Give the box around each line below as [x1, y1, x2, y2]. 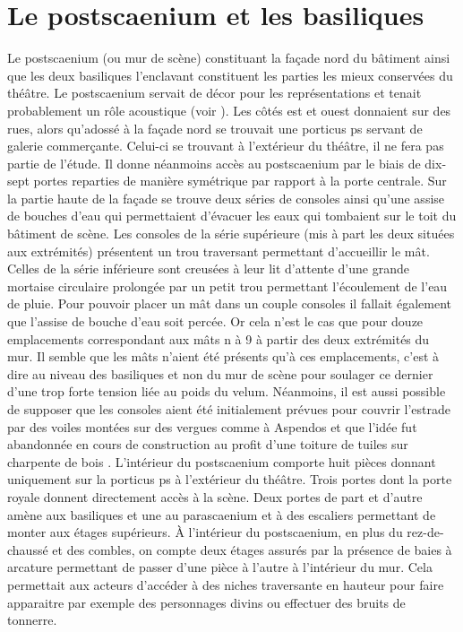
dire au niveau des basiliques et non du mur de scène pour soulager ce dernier [7, 364, 433, 383]
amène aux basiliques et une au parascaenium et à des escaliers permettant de [7, 505, 436, 524]
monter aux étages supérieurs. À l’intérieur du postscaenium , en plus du [7, 523, 403, 541]
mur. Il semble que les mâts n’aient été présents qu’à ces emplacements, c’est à [7, 347, 440, 366]
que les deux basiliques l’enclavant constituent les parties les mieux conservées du [7, 65, 453, 84]
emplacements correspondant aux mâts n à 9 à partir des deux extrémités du [7, 329, 430, 348]
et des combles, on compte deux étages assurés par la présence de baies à [52, 540, 452, 558]
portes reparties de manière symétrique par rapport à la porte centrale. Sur [33, 171, 447, 190]
